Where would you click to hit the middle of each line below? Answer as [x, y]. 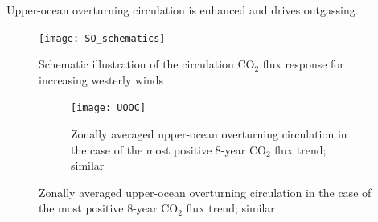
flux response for [303, 64]
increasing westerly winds [101, 79]
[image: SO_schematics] [102, 38]
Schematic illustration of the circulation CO [147, 64]
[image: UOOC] [109, 108]
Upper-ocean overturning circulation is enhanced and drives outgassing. [183, 10]
